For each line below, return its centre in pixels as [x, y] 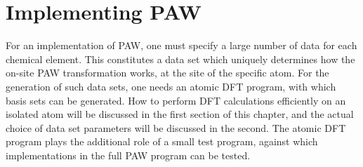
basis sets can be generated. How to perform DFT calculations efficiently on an [176, 100]
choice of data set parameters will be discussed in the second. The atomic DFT [176, 127]
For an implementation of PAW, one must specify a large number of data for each [181, 45]
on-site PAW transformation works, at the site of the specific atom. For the [167, 73]
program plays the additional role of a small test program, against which [162, 141]
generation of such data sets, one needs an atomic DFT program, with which [171, 86]
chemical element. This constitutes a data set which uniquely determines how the [180, 59]
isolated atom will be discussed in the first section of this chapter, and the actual [180, 114]
